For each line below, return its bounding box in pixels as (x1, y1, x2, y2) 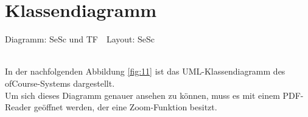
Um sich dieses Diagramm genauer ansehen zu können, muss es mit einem (5, 89, 280, 101)
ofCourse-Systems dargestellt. (5, 76, 115, 89)
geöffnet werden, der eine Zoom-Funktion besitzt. (33, 101, 217, 113)
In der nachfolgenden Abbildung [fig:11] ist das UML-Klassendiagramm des (5, 65, 285, 78)
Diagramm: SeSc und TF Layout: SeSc (5, 33, 155, 45)
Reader (5, 101, 32, 113)
